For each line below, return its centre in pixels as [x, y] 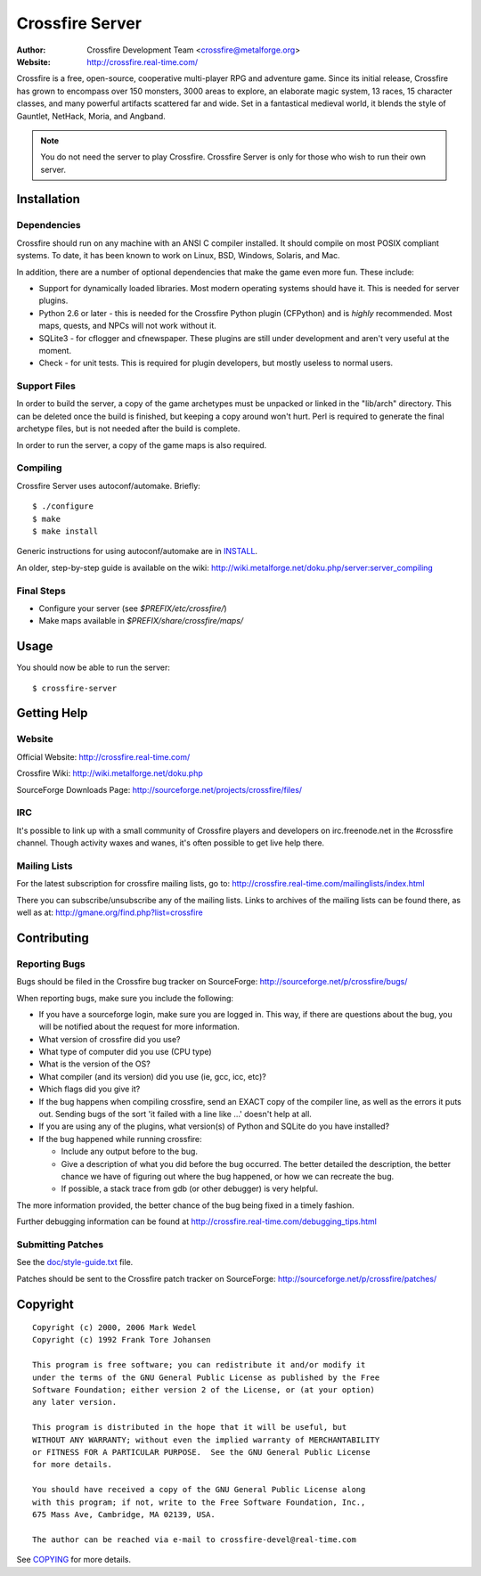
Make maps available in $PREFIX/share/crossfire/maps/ [141, 621]
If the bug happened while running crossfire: [120, 1139]
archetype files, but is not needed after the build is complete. [128, 429]
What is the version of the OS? [94, 1064]
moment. [55, 350]
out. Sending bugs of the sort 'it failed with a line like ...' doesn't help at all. [175, 1115]
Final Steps [41, 591]
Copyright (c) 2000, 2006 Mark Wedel [115, 1328]
